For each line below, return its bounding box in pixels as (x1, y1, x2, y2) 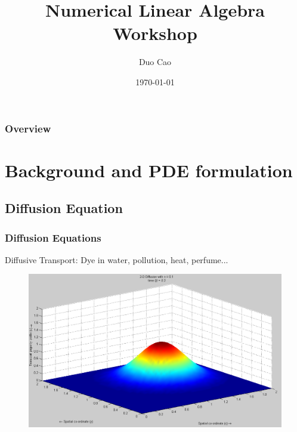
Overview (5, 121, 51, 135)
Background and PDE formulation (5, 158, 293, 182)
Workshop (113, 21, 197, 45)
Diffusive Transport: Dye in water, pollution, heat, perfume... (5, 253, 228, 266)
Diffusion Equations (5, 230, 101, 245)
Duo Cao (138, 55, 172, 68)
